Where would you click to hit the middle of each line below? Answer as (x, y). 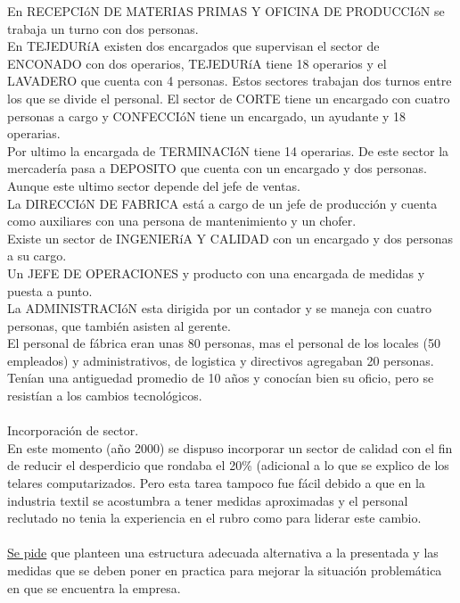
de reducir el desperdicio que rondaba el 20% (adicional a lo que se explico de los (228, 465)
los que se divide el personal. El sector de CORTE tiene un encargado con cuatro (229, 98)
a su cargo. (37, 256)
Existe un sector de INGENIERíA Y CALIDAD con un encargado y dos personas (230, 238)
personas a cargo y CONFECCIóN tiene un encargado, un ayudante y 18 (207, 116)
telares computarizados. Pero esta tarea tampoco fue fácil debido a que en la (216, 483)
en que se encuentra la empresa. (94, 587)
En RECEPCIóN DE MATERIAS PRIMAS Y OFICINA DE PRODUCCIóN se (226, 11)
